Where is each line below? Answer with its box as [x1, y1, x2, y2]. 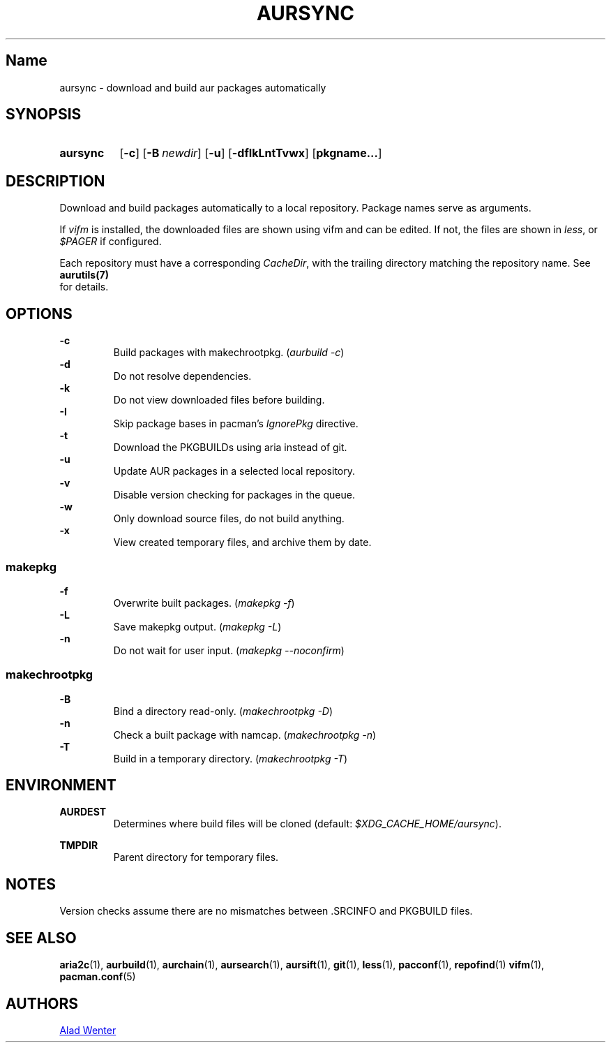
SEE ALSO [6, 929, 77, 947]
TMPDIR [59, 839, 98, 852]
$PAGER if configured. [59, 235, 162, 248]
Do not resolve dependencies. [113, 370, 252, 383]
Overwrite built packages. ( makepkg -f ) [113, 596, 295, 609]
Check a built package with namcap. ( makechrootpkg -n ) [113, 728, 377, 741]
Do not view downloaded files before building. [113, 394, 325, 406]
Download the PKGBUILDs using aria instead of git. [113, 441, 347, 454]
